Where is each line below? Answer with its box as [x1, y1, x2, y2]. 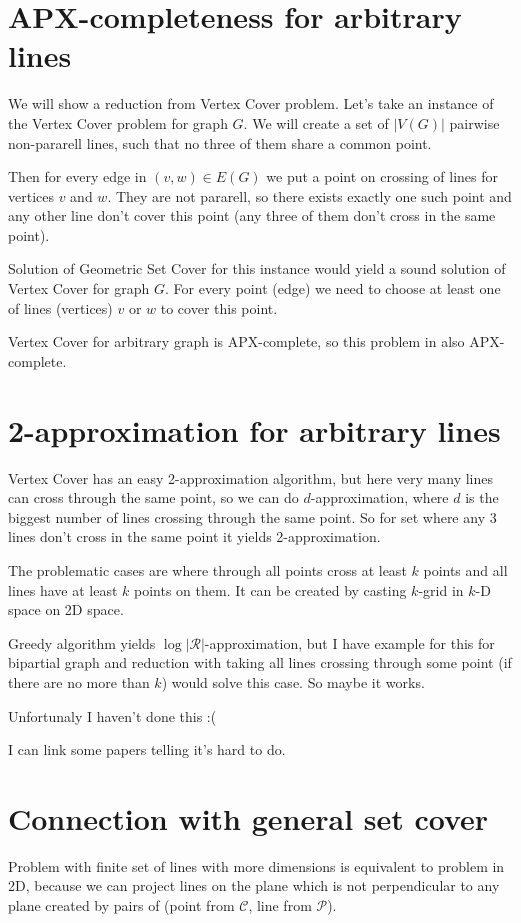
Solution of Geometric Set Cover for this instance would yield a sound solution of [8, 258, 506, 279]
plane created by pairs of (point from [8, 895, 235, 915]
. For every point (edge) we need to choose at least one [165, 278, 501, 299]
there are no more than [8, 671, 150, 692]
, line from [248, 895, 312, 915]
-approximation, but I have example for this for [204, 632, 495, 653]
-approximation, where [310, 487, 449, 508]
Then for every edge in [8, 166, 147, 187]
